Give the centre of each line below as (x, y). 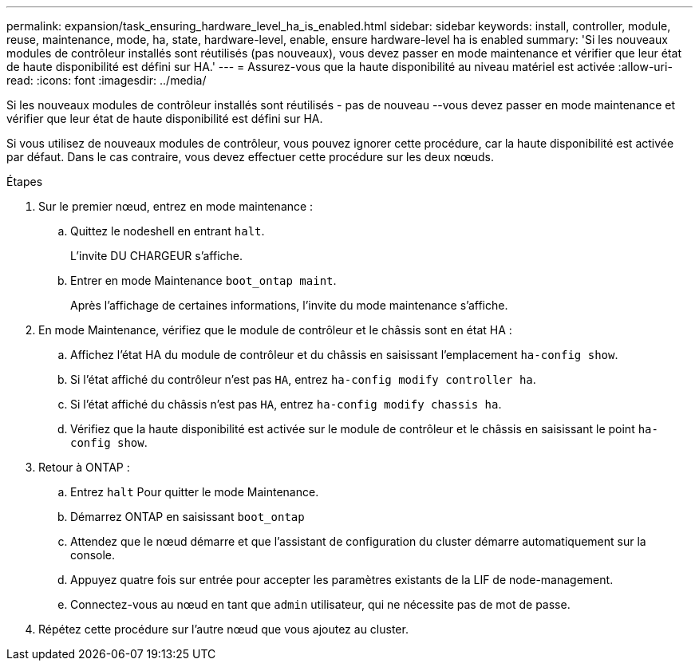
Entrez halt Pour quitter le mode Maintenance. (195, 492)
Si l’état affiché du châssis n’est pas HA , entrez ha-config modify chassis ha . (286, 404)
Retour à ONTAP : (84, 467)
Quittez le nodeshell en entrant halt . (168, 231)
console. (93, 555)
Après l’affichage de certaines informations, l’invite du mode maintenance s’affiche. (289, 305)
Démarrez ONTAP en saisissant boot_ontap (188, 517)
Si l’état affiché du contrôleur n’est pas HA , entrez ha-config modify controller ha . (303, 379)
